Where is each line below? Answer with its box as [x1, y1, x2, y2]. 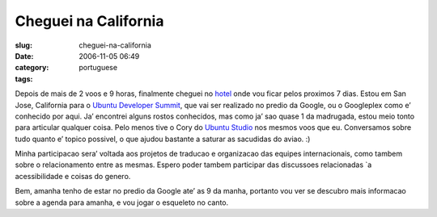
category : [15, 63, 49, 73]
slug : [15, 40, 32, 50]
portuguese [78, 63, 117, 73]
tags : [15, 73, 33, 84]
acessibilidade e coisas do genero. [15, 171, 131, 181]
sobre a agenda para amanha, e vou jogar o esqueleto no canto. [15, 198, 229, 207]
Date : [15, 51, 34, 61]
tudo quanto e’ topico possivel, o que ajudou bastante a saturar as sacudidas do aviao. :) [15, 134, 311, 144]
